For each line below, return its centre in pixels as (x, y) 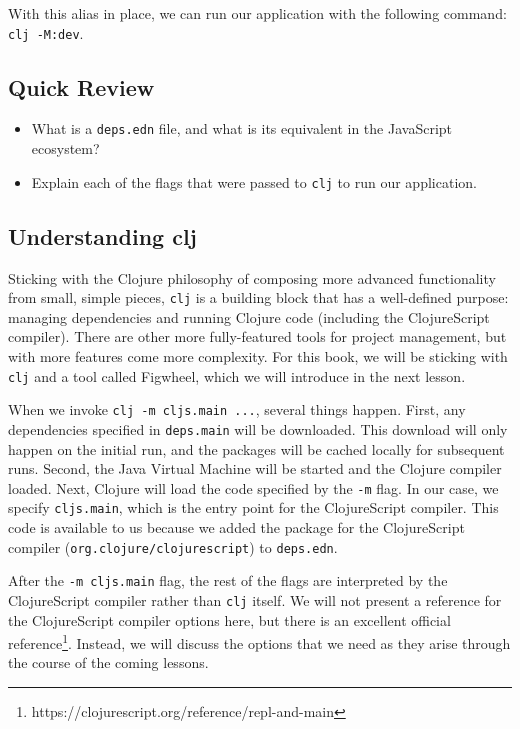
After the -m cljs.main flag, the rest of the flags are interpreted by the (228, 580)
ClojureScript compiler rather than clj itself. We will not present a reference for (255, 599)
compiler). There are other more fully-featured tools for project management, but (257, 336)
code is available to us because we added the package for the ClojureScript (236, 527)
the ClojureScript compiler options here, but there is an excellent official (229, 619)
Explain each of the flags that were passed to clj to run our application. (254, 181)
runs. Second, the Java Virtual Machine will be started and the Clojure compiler (255, 468)
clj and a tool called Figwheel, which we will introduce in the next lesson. (237, 375)
